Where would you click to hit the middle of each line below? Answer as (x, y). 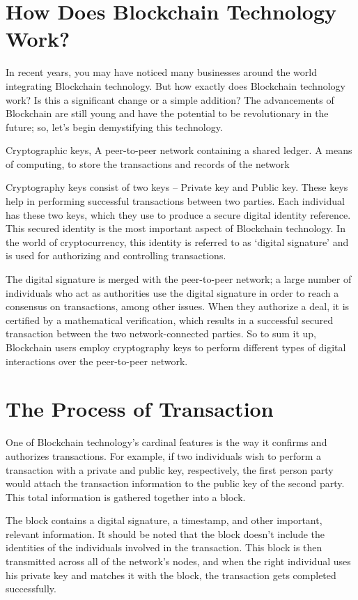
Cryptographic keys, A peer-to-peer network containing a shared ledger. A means (179, 150)
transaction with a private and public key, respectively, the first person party (170, 469)
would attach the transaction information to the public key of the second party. (175, 483)
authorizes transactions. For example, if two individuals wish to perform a (164, 455)
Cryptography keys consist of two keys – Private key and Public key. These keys (177, 187)
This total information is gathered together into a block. (126, 497)
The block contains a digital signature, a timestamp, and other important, (164, 520)
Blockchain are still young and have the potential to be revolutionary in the (167, 113)
